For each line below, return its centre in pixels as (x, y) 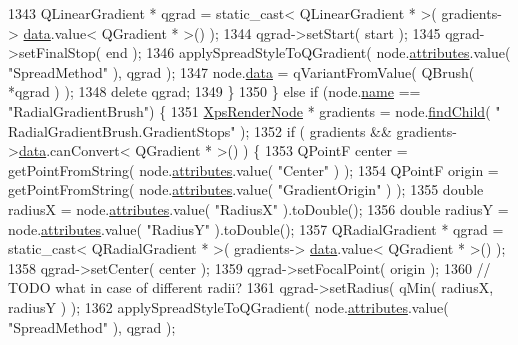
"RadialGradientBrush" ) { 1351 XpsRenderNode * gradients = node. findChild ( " (254, 110)
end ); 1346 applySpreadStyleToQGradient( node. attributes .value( (308, 52)
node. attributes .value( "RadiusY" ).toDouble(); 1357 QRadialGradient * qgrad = (256, 228)
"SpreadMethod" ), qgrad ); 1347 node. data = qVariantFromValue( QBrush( (241, 71)
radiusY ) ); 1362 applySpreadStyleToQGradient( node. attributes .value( (228, 306)
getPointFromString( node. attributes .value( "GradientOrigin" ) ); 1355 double (246, 189)
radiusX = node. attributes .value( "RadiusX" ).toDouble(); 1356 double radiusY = (258, 208)
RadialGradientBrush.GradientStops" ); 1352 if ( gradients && (200, 130)
